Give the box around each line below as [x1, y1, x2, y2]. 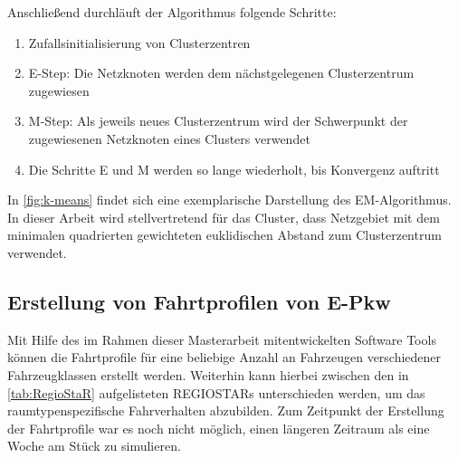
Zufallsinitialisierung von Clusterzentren [28, 33, 251, 52]
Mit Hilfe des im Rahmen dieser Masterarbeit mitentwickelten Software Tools [7, 329, 436, 348]
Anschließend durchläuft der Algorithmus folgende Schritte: [7, 3, 337, 21]
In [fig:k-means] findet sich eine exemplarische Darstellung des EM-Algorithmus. [7, 190, 452, 209]
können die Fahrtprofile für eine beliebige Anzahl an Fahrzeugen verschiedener [7, 348, 442, 367]
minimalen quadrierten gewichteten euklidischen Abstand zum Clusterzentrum [7, 225, 442, 244]
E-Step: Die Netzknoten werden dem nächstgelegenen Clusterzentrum [28, 63, 415, 82]
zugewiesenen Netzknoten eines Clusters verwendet [28, 129, 310, 148]
